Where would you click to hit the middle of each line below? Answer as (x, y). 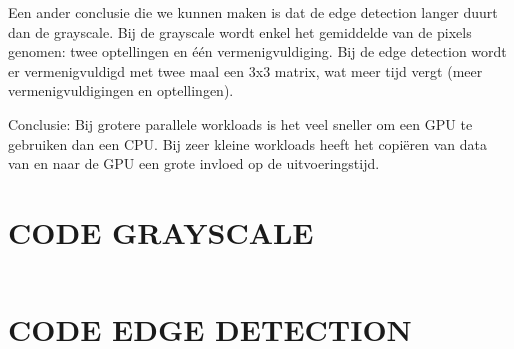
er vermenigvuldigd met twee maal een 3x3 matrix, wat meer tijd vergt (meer (245, 70)
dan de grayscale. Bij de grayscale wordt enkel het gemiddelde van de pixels (240, 31)
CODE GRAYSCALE (161, 231)
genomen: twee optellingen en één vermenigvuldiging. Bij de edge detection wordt (257, 51)
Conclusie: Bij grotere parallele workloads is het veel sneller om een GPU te (240, 123)
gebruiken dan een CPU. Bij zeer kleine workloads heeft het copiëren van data (247, 143)
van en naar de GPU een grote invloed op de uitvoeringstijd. (194, 163)
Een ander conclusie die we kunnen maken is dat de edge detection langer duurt (253, 12)
